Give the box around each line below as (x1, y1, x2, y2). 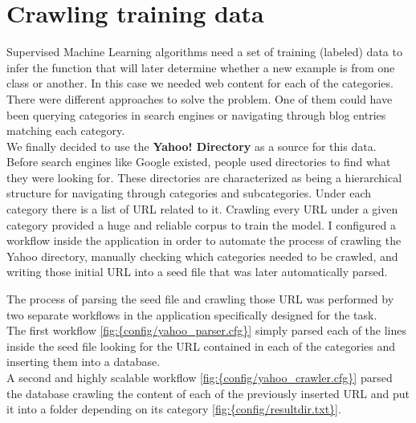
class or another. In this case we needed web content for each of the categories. (6, 75, 394, 92)
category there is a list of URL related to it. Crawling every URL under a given (6, 201, 398, 218)
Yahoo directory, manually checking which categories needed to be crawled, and (6, 247, 398, 264)
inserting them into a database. (6, 353, 161, 370)
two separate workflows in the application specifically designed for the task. (6, 306, 377, 323)
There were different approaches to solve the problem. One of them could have (6, 90, 393, 107)
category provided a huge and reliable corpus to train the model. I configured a (6, 216, 396, 233)
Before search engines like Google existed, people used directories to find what (6, 153, 391, 170)
